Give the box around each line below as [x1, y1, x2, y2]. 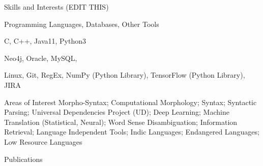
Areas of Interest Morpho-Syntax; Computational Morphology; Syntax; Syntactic [4, 96, 257, 107]
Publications [4, 153, 43, 164]
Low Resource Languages [4, 136, 82, 147]
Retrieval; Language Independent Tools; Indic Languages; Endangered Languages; [4, 126, 259, 137]
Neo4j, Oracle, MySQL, [4, 52, 77, 63]
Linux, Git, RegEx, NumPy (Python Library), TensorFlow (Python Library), [4, 70, 245, 80]
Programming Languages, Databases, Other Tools [4, 18, 159, 29]
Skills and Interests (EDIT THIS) [4, 2, 109, 12]
